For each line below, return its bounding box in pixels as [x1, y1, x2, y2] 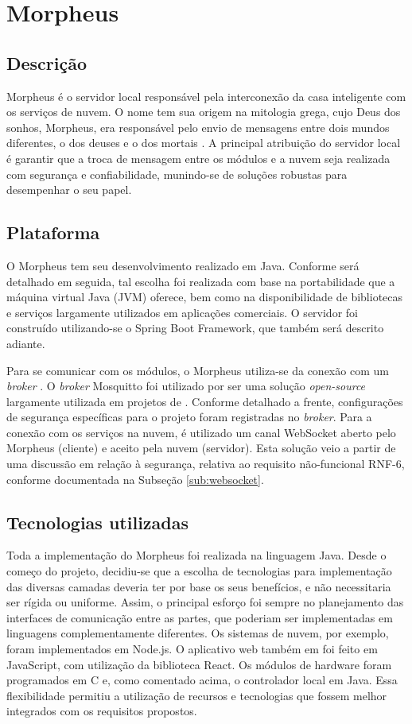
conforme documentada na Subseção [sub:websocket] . [6, 470, 264, 487]
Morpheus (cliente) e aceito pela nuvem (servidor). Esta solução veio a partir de [6, 439, 396, 456]
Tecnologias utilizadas [6, 509, 189, 534]
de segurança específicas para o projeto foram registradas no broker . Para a [6, 408, 372, 425]
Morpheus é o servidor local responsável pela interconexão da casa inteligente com [6, 87, 406, 104]
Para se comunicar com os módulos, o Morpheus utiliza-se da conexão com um [6, 362, 389, 378]
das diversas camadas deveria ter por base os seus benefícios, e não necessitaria [6, 578, 391, 594]
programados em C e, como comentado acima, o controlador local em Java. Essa [6, 672, 398, 688]
